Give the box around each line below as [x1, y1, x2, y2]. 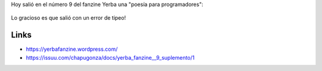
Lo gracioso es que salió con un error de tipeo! [11, 14, 126, 21]
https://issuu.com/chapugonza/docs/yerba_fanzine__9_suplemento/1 [26, 54, 195, 61]
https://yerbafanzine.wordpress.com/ [26, 45, 118, 53]
